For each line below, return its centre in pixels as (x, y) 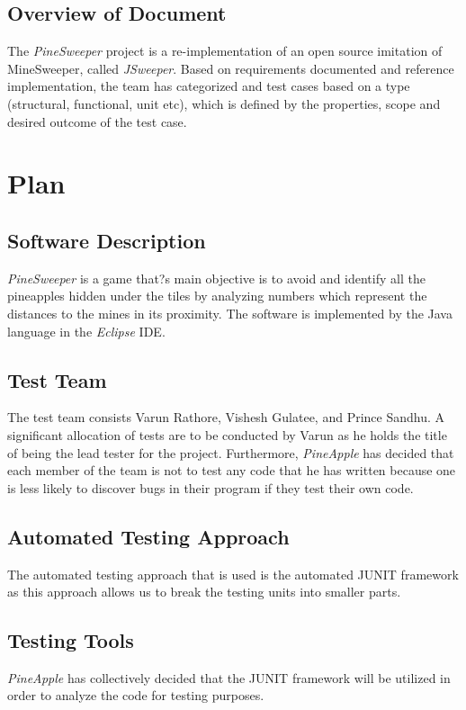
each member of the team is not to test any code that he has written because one (232, 470)
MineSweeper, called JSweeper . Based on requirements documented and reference (231, 68)
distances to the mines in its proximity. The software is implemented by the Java (230, 313)
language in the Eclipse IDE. (86, 331)
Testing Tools (71, 640)
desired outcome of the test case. (97, 121)
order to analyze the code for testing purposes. (136, 695)
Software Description (107, 240)
